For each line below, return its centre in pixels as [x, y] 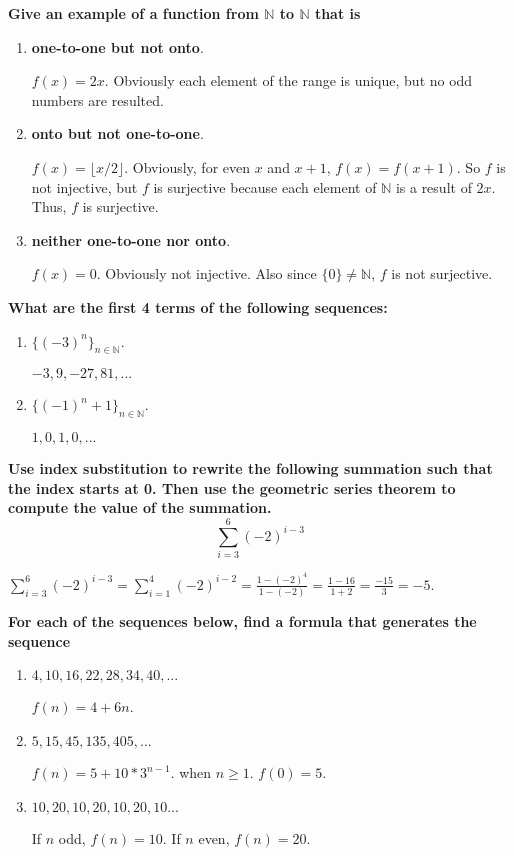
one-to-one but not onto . [117, 46]
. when [191, 772]
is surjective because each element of [265, 186]
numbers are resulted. [97, 99]
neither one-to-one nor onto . [131, 239]
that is [337, 13]
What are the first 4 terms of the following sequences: [198, 306]
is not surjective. [442, 273]
